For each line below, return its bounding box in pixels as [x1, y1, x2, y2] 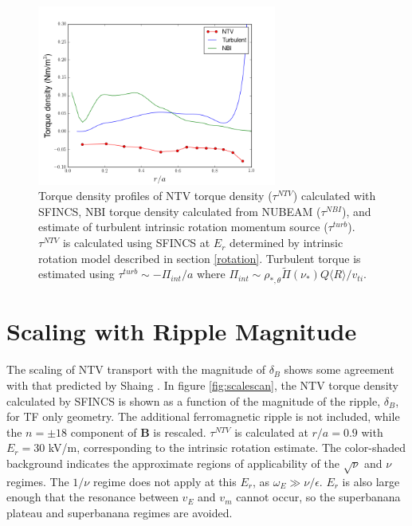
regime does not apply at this [92, 473, 237, 489]
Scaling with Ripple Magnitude [6, 315, 357, 347]
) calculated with [292, 187, 376, 204]
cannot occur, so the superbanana [236, 489, 401, 505]
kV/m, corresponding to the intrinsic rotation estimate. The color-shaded [48, 439, 406, 456]
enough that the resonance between [6, 489, 179, 505]
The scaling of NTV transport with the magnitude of [6, 361, 265, 378]
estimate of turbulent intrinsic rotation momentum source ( [38, 218, 328, 235]
